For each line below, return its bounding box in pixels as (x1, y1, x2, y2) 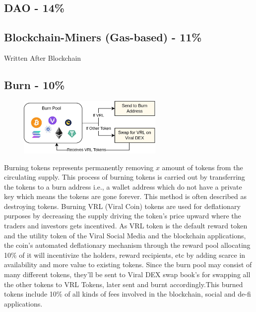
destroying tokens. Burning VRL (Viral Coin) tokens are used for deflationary (4, 201, 241, 211)
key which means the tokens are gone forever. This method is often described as (4, 191, 247, 202)
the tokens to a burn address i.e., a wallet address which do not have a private (4, 181, 242, 192)
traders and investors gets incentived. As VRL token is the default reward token (4, 220, 248, 231)
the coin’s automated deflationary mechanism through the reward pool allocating (4, 240, 251, 250)
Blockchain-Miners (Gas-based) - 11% (4, 29, 202, 45)
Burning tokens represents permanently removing (4, 162, 154, 172)
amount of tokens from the (162, 162, 243, 172)
